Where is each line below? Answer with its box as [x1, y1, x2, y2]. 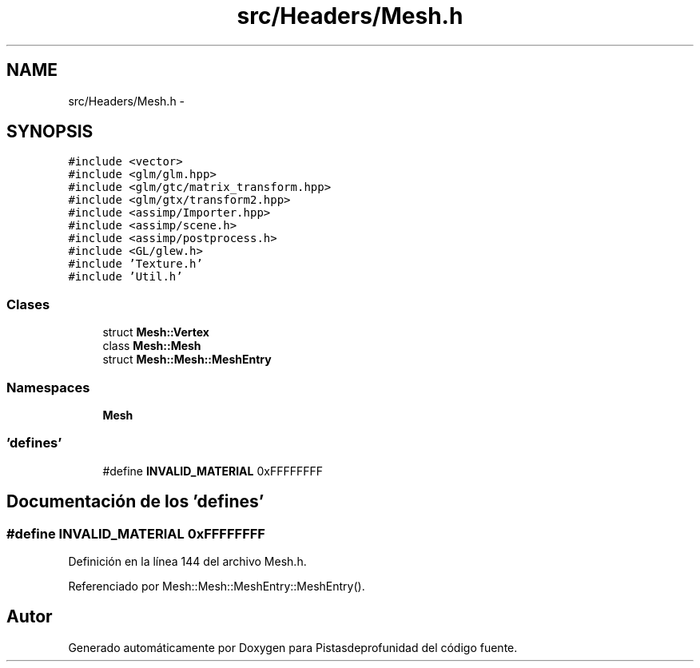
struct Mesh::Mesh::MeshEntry [102, 352, 272, 367]
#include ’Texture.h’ [68, 257, 203, 271]
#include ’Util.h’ [68, 270, 183, 284]
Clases [6, 296, 50, 312]
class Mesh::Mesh [102, 339, 201, 353]
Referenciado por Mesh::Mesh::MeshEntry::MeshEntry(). [68, 579, 365, 593]
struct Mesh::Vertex [102, 325, 209, 340]
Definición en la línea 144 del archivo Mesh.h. [68, 554, 307, 568]
